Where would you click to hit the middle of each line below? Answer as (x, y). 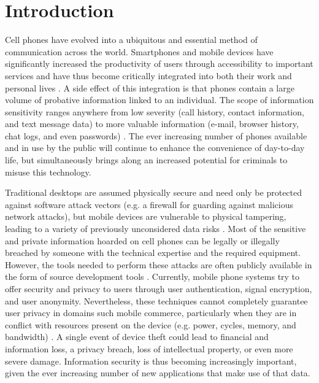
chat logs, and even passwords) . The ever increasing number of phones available (156, 135)
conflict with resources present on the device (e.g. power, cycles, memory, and (151, 324)
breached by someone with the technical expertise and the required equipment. (153, 253)
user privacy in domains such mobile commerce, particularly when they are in (151, 313)
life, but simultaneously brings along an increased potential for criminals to (146, 160)
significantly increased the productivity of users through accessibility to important (159, 64)
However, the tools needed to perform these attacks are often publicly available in (159, 264)
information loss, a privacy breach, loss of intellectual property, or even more (149, 348)
